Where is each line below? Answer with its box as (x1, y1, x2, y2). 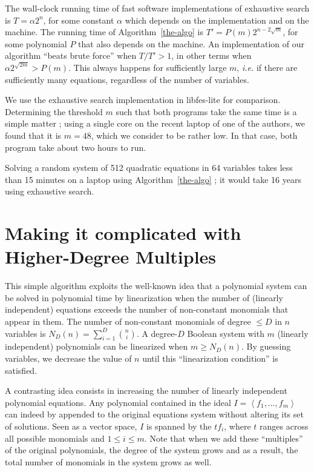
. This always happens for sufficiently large (68, 61, 227, 73)
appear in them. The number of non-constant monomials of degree (5, 315, 251, 327)
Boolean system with (187, 327, 264, 339)
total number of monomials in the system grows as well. (5, 455, 212, 468)
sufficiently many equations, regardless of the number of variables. (5, 73, 249, 85)
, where (224, 419, 251, 432)
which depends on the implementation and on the (125, 13, 309, 26)
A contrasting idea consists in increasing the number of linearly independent (5, 384, 287, 397)
